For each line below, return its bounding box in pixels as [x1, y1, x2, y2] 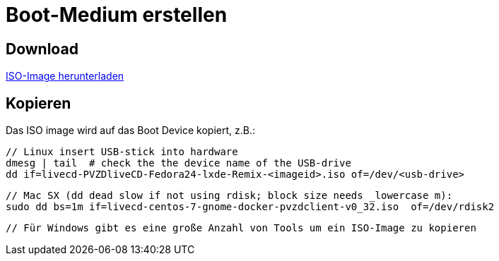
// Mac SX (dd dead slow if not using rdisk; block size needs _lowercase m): [6, 190, 453, 202]
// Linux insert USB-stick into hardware [6, 146, 238, 158]
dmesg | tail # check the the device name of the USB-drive [6, 157, 351, 169]
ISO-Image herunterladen [6, 70, 124, 83]
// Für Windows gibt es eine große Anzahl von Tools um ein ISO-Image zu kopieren [6, 222, 476, 234]
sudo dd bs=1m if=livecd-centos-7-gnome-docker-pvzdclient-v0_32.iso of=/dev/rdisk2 [6, 201, 495, 213]
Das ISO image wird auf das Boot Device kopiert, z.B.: [6, 124, 256, 137]
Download [6, 40, 78, 58]
